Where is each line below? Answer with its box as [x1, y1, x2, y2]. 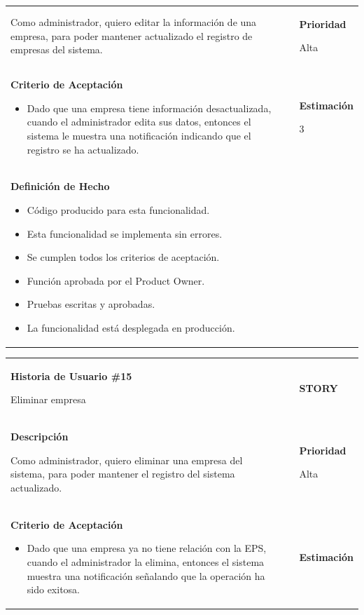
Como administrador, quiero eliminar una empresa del [10, 452, 243, 467]
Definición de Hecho [10, 179, 110, 194]
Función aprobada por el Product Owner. [27, 273, 205, 288]
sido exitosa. [27, 582, 80, 597]
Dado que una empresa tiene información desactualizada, [27, 100, 272, 115]
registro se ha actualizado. [27, 142, 139, 156]
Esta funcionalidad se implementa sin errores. [27, 226, 223, 241]
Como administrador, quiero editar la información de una [10, 14, 257, 29]
